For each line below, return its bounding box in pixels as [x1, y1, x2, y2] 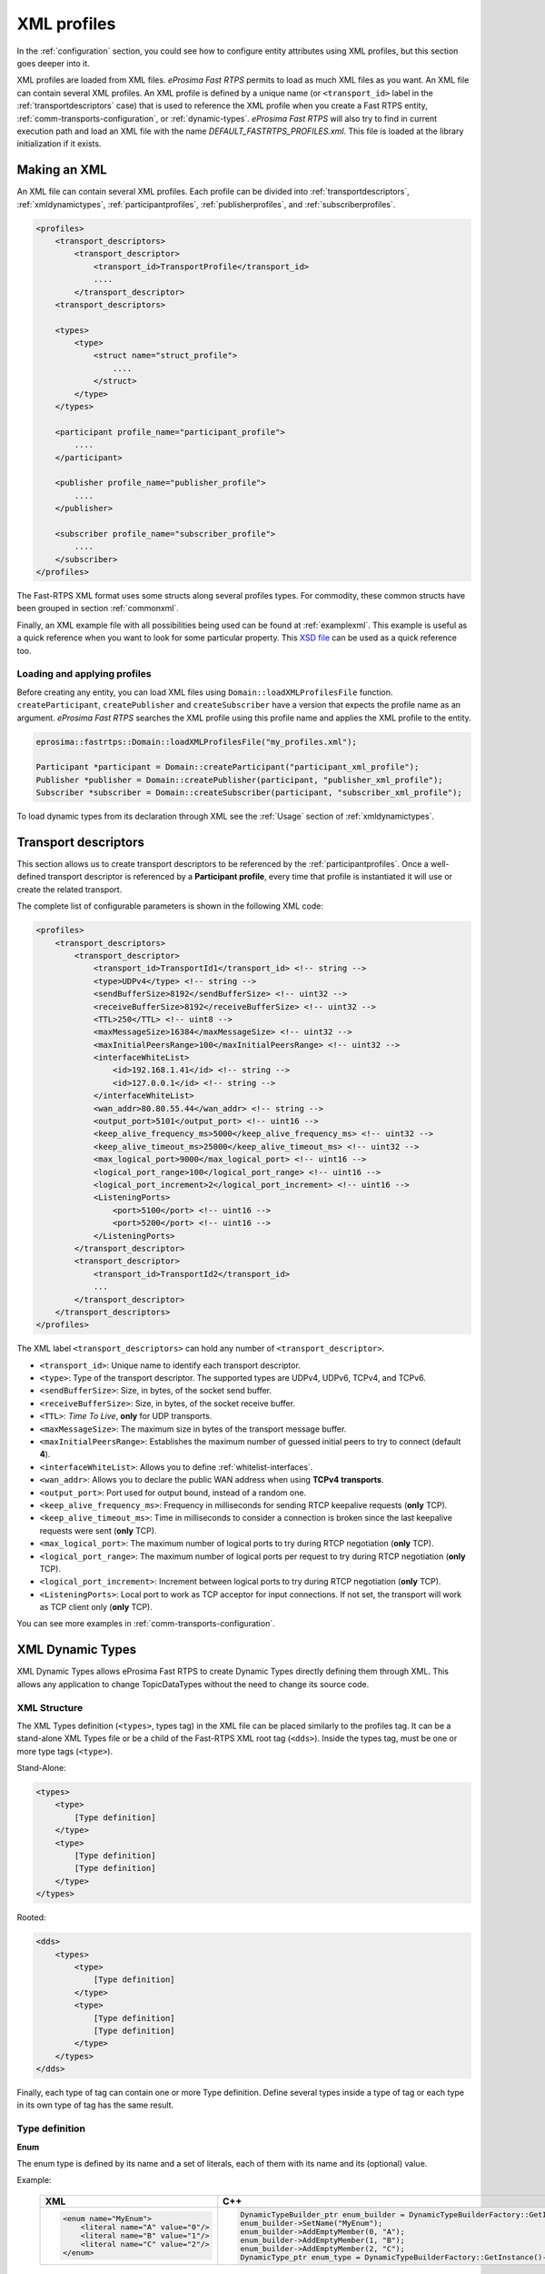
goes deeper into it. [16, 57, 90, 68]
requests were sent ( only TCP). [39, 1524, 157, 1536]
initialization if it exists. [16, 138, 102, 149]
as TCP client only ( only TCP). [39, 1602, 154, 1613]
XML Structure [16, 1701, 84, 1714]
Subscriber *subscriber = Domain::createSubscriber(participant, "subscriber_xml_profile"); [35, 788, 462, 798]
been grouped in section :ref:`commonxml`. [16, 603, 179, 614]
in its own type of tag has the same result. [16, 2099, 174, 2110]
